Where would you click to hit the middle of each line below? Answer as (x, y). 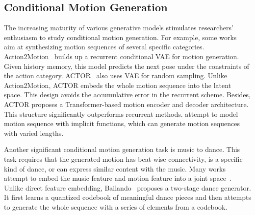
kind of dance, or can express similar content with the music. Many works (115, 168)
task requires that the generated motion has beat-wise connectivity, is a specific (123, 159)
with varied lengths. (34, 133)
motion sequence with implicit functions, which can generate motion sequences (122, 123)
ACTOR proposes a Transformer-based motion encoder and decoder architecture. (126, 104)
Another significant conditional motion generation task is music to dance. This (122, 149)
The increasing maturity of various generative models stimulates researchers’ (119, 28)
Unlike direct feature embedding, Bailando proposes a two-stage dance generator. (127, 187)
